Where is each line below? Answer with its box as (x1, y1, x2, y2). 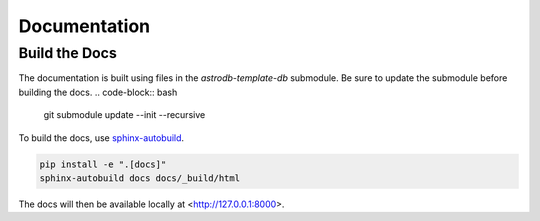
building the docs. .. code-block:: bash (18, 86, 178, 98)
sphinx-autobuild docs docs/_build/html (39, 172, 240, 184)
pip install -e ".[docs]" (39, 158, 167, 170)
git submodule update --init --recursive (43, 109, 206, 121)
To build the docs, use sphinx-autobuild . (18, 131, 185, 144)
